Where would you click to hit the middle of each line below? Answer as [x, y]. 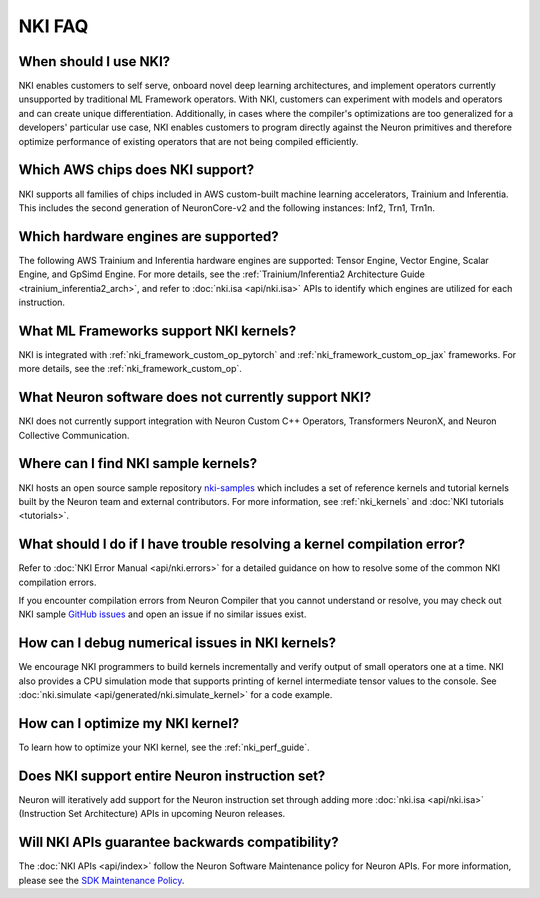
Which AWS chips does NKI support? [136, 170]
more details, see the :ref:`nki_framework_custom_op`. [130, 369]
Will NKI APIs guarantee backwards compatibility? [178, 842]
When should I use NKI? [94, 61]
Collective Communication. [74, 435]
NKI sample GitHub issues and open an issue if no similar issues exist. [162, 614]
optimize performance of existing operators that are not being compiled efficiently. [188, 141]
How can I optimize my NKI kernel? [129, 723]
